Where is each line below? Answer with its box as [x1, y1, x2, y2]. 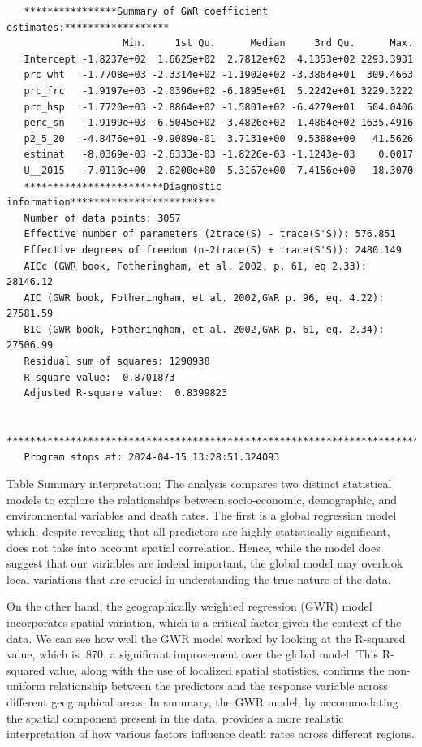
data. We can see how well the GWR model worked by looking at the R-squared [6, 629, 406, 646]
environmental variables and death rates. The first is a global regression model [6, 507, 397, 524]
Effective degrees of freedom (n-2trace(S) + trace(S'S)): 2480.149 [24, 244, 402, 256]
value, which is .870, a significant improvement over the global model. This [6, 646, 379, 663]
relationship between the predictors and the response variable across [49, 677, 388, 694]
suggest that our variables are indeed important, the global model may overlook [6, 555, 403, 572]
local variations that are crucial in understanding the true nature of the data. [6, 570, 391, 587]
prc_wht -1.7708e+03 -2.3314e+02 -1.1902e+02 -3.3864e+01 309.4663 [24, 69, 414, 81]
